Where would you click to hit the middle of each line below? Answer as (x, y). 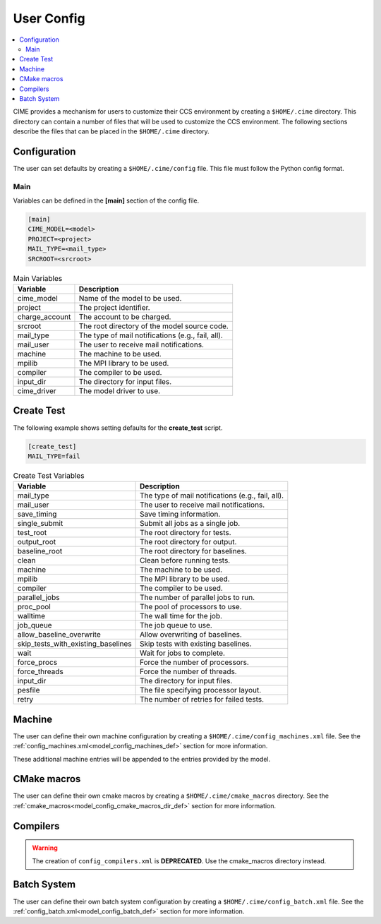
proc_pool (34, 607)
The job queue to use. (176, 625)
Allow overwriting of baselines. (191, 635)
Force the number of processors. (194, 662)
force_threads (40, 672)
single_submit (40, 524)
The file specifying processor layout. (200, 690)
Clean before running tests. (185, 560)
